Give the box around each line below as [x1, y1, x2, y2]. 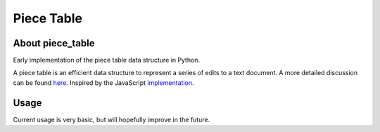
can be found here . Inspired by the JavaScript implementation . [13, 78, 194, 87]
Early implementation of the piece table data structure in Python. [13, 56, 201, 65]
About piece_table [13, 37, 95, 49]
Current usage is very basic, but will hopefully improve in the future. [13, 115, 210, 124]
